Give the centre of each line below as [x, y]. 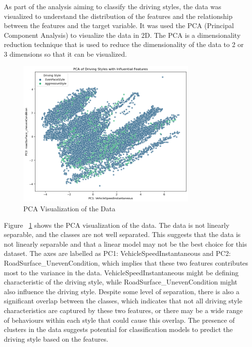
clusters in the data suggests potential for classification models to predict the [118, 329]
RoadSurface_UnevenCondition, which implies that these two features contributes [126, 263]
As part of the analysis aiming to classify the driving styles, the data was [113, 6]
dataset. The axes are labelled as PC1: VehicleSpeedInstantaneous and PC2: [118, 253]
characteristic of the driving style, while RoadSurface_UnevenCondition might [121, 282]
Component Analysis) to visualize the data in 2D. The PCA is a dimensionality [122, 35]
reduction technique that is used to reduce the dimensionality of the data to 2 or [124, 44]
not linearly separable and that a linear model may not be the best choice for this [126, 244]
